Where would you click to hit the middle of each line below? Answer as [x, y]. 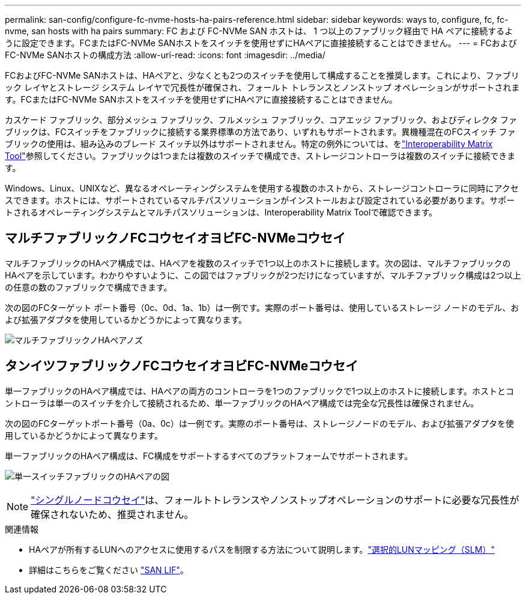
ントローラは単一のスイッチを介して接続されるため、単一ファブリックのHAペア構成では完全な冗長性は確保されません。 [242, 403]
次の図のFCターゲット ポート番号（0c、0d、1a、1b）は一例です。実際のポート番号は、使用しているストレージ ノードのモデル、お [262, 307]
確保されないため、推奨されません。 [112, 514]
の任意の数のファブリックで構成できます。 [89, 287]
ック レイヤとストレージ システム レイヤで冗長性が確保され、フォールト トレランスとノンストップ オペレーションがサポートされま [262, 87]
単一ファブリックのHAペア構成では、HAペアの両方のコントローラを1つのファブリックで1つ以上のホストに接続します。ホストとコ [260, 391]
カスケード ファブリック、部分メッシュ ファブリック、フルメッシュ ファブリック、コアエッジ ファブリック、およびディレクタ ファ [261, 120]
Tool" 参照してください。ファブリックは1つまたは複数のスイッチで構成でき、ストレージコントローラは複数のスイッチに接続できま [260, 156]
